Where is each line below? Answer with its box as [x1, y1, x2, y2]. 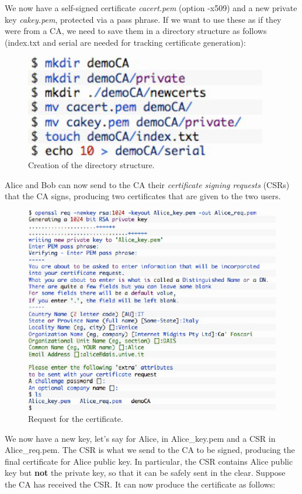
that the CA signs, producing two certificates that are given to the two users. [5, 190, 281, 202]
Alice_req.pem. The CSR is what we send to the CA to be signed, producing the [5, 444, 295, 456]
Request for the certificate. [28, 412, 123, 424]
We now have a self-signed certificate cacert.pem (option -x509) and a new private [5, 2, 297, 13]
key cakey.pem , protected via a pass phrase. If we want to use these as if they [5, 13, 282, 25]
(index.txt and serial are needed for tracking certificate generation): [5, 36, 246, 48]
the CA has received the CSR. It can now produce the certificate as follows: [5, 478, 276, 490]
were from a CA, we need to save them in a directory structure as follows [5, 25, 267, 37]
